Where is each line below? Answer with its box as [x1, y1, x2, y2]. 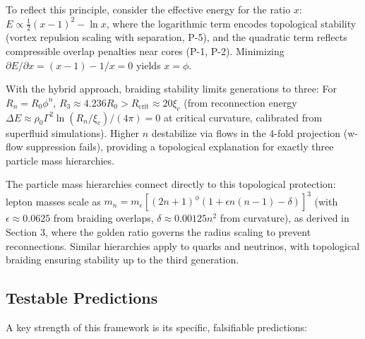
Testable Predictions [6, 287, 158, 309]
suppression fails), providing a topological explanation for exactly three [26, 139, 334, 154]
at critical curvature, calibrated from [164, 109, 323, 124]
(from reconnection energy [184, 95, 297, 109]
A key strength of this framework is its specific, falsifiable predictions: [6, 320, 307, 335]
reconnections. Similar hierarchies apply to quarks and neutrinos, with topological [6, 238, 360, 253]
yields [136, 57, 161, 72]
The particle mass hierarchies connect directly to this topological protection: [6, 177, 336, 191]
